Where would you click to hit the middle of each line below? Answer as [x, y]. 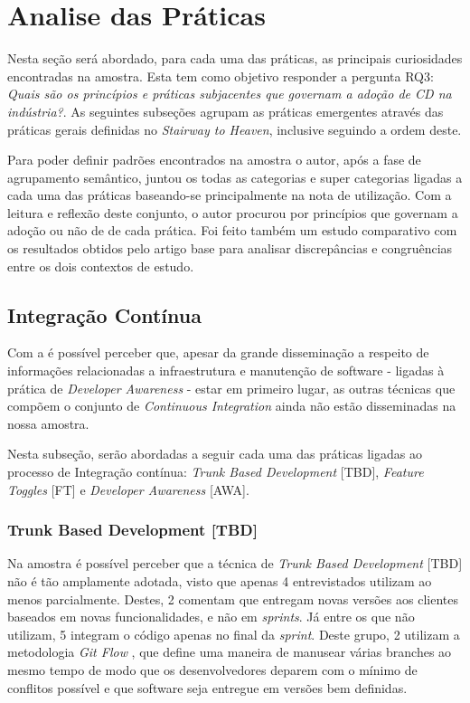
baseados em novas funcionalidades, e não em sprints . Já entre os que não [211, 617]
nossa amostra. [48, 423]
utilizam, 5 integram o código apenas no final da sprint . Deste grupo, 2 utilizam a [234, 634]
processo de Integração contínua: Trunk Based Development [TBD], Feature [216, 472]
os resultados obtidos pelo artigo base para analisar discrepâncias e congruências [230, 248]
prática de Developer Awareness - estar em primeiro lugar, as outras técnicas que [231, 388]
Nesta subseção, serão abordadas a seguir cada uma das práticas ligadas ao [215, 454]
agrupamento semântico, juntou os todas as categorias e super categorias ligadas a [235, 177]
